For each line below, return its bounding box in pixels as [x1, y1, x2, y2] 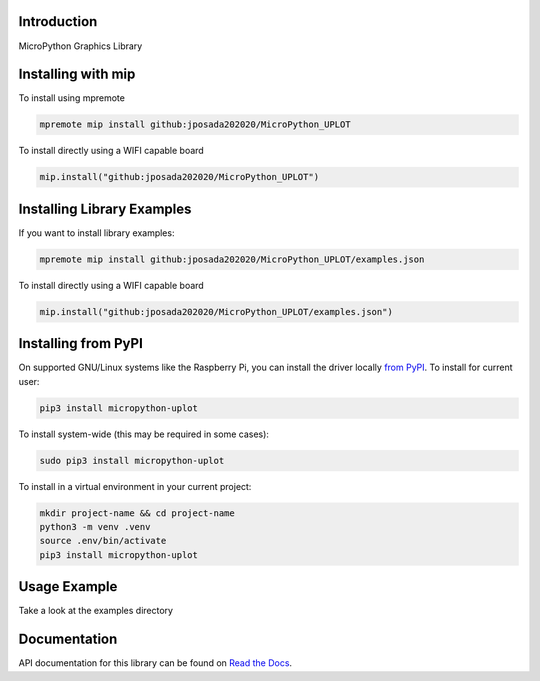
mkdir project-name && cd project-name [39, 507, 235, 519]
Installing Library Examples [18, 200, 192, 217]
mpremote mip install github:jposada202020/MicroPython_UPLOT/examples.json [39, 253, 425, 265]
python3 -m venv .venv [39, 521, 151, 533]
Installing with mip [18, 66, 136, 83]
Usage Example [18, 578, 118, 595]
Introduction [18, 13, 98, 30]
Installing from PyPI [18, 335, 144, 352]
